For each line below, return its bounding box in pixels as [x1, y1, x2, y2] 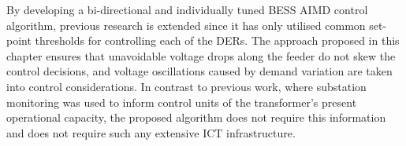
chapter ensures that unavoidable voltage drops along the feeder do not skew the [6, 47, 396, 64]
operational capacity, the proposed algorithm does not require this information [6, 109, 386, 126]
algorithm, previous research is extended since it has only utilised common [6, 16, 366, 33]
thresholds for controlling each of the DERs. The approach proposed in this [35, 32, 400, 49]
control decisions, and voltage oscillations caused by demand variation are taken [6, 63, 393, 79]
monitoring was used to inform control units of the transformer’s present [6, 93, 357, 110]
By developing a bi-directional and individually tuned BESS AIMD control [6, 2, 368, 17]
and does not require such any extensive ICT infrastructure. [6, 124, 296, 141]
